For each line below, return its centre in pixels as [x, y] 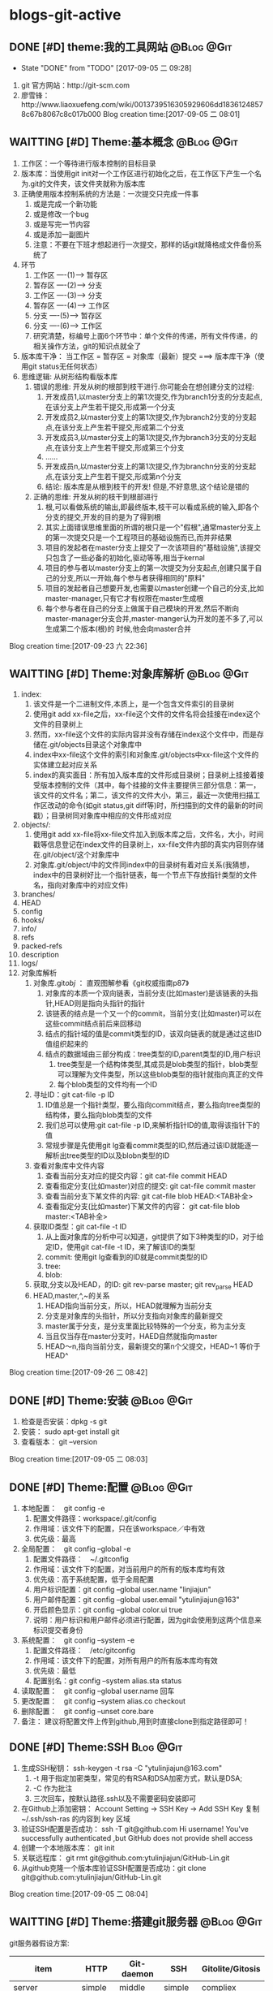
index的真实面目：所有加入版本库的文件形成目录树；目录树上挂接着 [145, 775]
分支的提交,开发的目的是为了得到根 [103, 516]
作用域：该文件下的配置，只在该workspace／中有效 [119, 1529]
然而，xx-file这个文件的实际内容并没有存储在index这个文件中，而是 [145, 734]
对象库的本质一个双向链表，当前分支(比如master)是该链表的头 [148, 993]
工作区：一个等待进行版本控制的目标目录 [88, 163]
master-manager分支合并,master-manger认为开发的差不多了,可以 [154, 618]
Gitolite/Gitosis [231, 1968]
